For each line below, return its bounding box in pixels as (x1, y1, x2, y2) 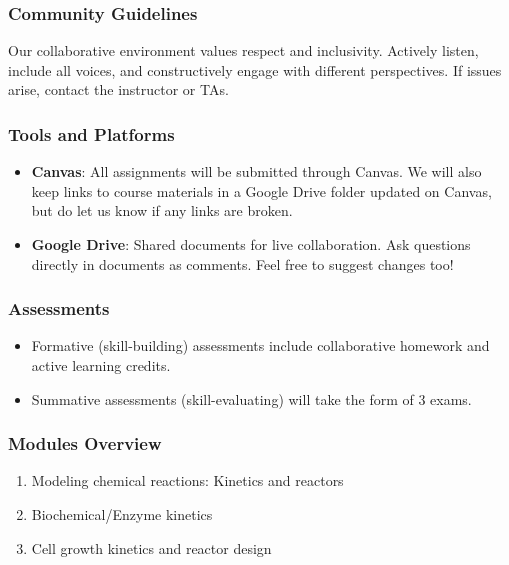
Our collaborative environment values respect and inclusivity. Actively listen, (8, 40, 479, 61)
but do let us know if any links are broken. (31, 200, 293, 221)
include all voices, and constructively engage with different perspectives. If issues (8, 59, 502, 80)
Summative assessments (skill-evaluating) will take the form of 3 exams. (31, 388, 472, 409)
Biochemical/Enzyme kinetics (31, 504, 213, 524)
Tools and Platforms (8, 121, 175, 146)
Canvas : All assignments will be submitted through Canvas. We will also (31, 161, 482, 182)
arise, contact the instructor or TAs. (8, 79, 229, 100)
